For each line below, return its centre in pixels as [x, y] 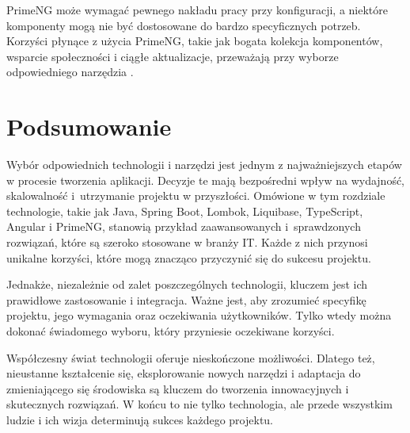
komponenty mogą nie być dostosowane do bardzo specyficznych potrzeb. [184, 25]
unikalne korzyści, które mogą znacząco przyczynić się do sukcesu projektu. [189, 257]
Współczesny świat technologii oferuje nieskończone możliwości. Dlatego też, [191, 357]
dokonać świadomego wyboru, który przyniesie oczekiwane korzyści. [171, 331]
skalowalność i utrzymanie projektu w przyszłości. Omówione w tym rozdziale [196, 195]
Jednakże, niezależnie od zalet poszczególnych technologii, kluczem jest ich [187, 284]
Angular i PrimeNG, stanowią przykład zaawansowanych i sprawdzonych [184, 226]
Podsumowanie [89, 126]
